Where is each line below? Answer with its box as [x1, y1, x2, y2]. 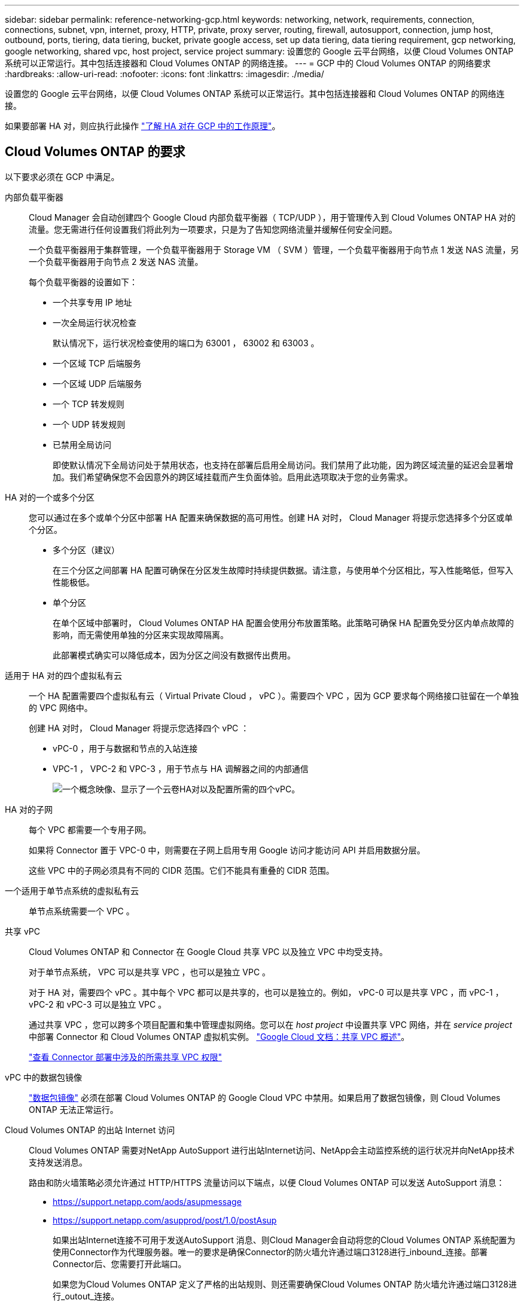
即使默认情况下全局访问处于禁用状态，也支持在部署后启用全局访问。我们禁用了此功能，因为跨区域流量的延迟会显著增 [53, 459, 513, 470]
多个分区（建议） [53, 544, 120, 555]
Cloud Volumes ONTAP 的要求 [5, 144, 185, 160]
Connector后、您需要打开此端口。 [53, 1258, 187, 1269]
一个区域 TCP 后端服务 [53, 358, 141, 368]
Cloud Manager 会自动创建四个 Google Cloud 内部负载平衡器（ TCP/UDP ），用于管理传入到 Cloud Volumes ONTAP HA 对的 [29, 212, 516, 222]
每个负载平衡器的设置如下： [29, 276, 138, 287]
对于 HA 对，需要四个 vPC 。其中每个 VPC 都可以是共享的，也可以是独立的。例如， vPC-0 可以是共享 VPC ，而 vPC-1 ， [29, 987, 504, 997]
